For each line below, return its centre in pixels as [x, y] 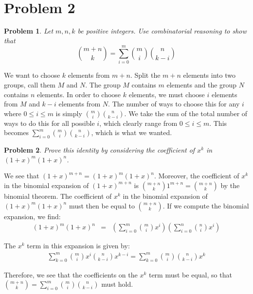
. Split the [145, 75]
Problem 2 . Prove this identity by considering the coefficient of [99, 150]
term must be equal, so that [190, 274]
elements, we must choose [167, 94]
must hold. [117, 284]
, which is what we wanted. [132, 132]
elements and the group [202, 85]
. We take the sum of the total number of [186, 113]
